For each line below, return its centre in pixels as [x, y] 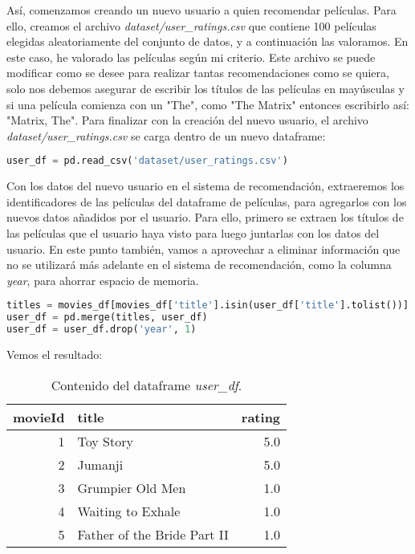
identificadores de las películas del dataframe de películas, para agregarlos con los [207, 201]
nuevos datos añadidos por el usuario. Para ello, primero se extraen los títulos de [205, 217]
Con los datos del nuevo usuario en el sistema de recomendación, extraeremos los [205, 186]
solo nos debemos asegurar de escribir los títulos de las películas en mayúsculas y [206, 88]
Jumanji [100, 464]
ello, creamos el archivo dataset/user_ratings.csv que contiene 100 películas [191, 25]
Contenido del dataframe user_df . [146, 385]
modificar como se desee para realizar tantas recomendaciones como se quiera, [198, 73]
